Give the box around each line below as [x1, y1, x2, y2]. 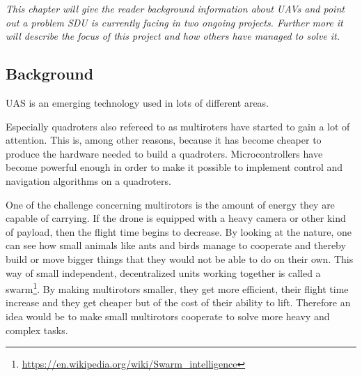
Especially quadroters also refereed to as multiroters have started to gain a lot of [6, 119, 350, 133]
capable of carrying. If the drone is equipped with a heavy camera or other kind [6, 211, 346, 225]
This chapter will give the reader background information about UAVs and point [6, 1, 345, 15]
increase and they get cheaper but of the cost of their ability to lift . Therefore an [6, 295, 351, 310]
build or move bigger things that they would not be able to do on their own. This [6, 251, 354, 266]
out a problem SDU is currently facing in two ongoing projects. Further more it [6, 15, 343, 29]
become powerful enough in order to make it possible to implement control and [6, 160, 343, 174]
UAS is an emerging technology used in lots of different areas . [6, 95, 269, 110]
